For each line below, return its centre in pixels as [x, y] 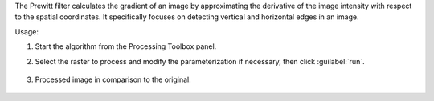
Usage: [27, 31]
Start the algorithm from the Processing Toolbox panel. [126, 46]
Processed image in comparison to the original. [113, 79]
